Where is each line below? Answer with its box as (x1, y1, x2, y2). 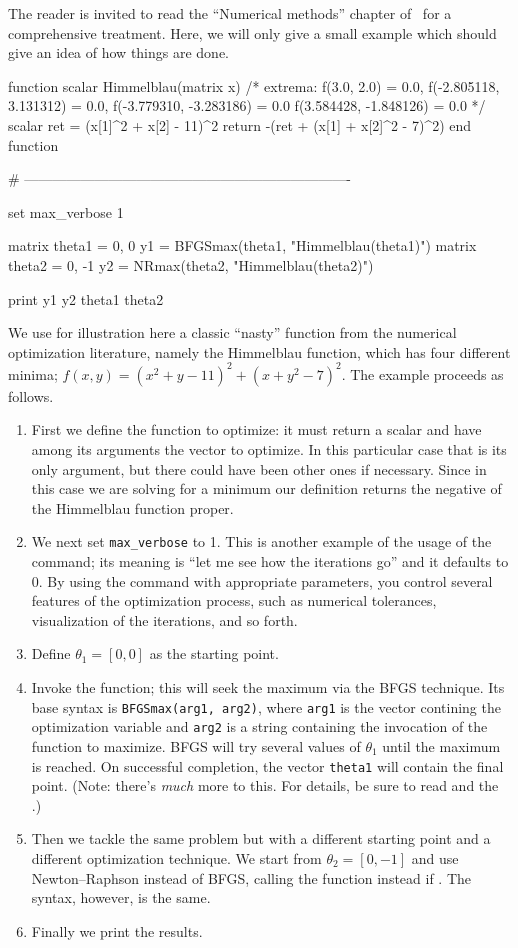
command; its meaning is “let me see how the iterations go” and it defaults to (31, 551, 509, 572)
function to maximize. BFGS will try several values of (31, 735, 361, 756)
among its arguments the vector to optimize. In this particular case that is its (31, 439, 507, 459)
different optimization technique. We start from (31, 847, 322, 868)
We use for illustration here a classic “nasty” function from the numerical (8, 322, 457, 343)
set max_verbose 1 (8, 201, 124, 222)
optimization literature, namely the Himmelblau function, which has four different (8, 341, 511, 362)
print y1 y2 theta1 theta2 (8, 288, 164, 309)
